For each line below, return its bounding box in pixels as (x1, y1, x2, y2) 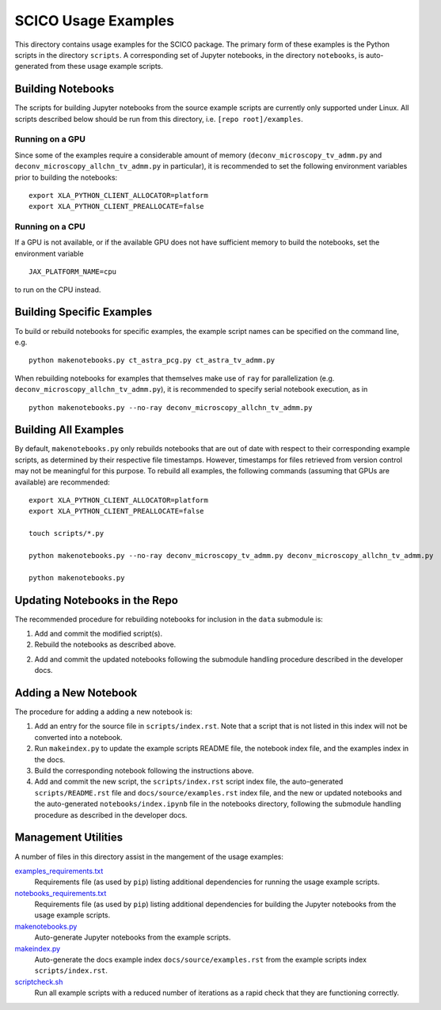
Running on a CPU (14, 222, 86, 233)
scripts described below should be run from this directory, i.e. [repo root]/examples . (14, 114, 304, 123)
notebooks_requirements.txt (14, 888, 107, 898)
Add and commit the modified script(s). (34, 629, 163, 638)
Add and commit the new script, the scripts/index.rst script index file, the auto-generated (34, 776, 344, 787)
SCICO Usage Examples (14, 12, 174, 29)
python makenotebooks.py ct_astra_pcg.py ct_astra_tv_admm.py (29, 356, 276, 365)
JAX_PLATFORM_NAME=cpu (29, 268, 117, 276)
